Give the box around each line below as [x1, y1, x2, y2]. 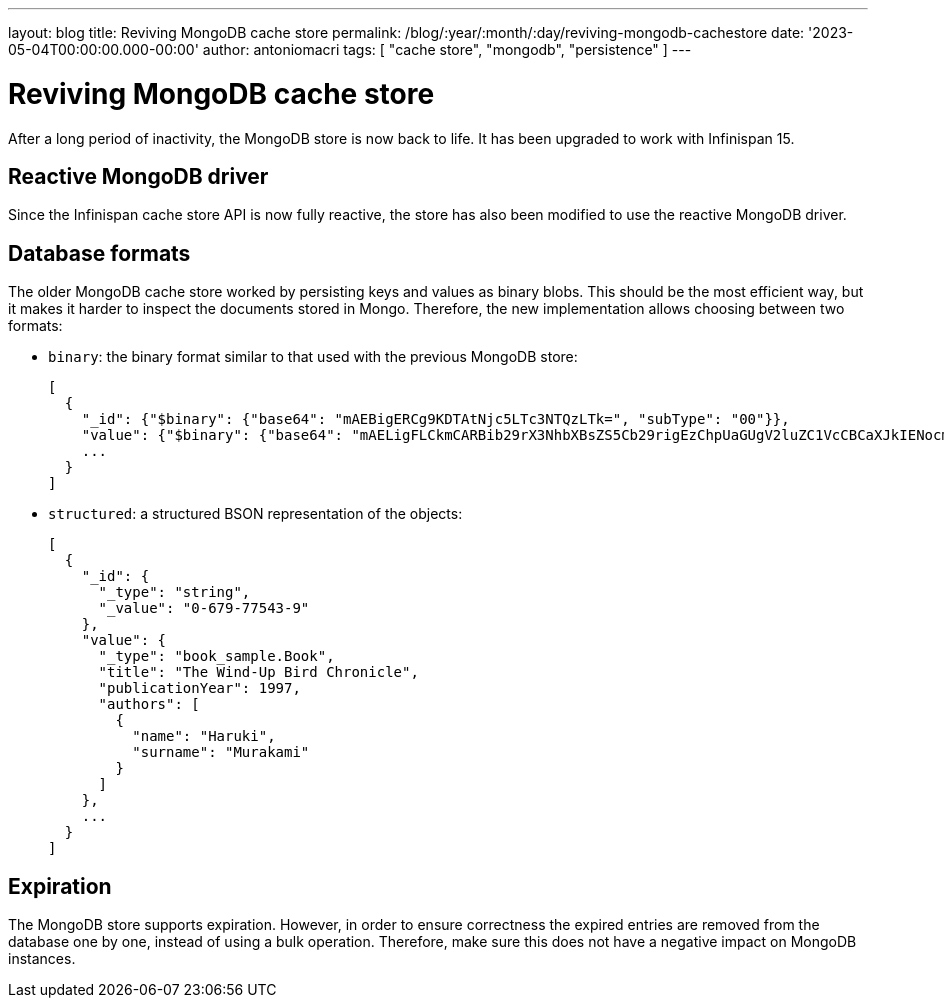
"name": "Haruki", [132, 728, 276, 745]
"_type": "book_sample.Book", [98, 648, 335, 665]
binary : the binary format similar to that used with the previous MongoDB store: [48, 348, 578, 366]
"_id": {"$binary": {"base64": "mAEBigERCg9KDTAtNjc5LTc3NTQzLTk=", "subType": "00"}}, [81, 411, 790, 428]
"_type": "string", [98, 584, 251, 601]
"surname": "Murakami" [132, 744, 310, 761]
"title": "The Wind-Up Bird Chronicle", [98, 664, 419, 681]
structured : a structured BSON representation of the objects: [48, 505, 463, 523]
